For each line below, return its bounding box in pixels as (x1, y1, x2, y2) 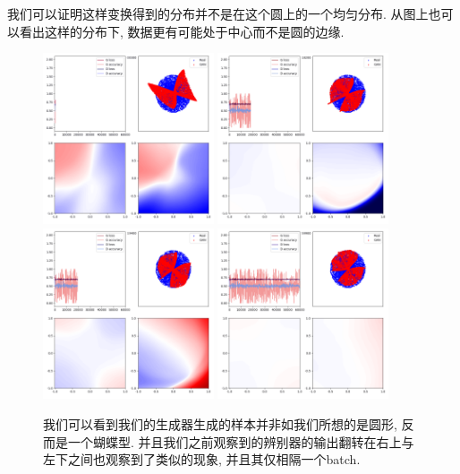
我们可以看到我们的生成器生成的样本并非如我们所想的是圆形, (43, 414, 397, 433)
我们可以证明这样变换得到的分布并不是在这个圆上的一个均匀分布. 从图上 (7, 4, 429, 22)
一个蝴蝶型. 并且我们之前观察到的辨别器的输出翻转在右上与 (67, 432, 414, 451)
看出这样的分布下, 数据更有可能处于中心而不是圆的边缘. (19, 22, 345, 40)
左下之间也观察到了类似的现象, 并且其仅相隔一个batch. (43, 450, 361, 469)
